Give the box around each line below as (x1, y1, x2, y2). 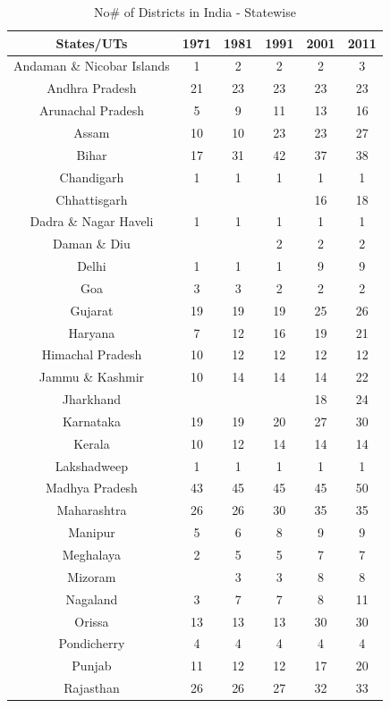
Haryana (68, 323, 115, 341)
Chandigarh (59, 167, 124, 186)
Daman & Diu (53, 234, 131, 253)
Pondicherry (58, 634, 125, 653)
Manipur (68, 523, 115, 542)
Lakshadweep (55, 456, 128, 475)
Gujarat (70, 300, 114, 319)
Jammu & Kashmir (38, 367, 145, 386)
